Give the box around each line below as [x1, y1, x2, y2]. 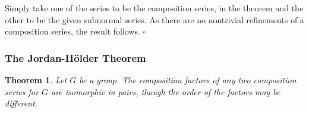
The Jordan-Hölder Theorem [5, 50, 146, 65]
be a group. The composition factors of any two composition [79, 74, 297, 86]
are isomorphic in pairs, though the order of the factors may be [51, 85, 280, 98]
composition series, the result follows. [5, 25, 140, 37]
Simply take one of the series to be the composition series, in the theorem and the [5, 2, 304, 14]
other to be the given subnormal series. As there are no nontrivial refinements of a [5, 13, 304, 26]
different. [5, 97, 37, 109]
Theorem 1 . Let [5, 74, 67, 86]
